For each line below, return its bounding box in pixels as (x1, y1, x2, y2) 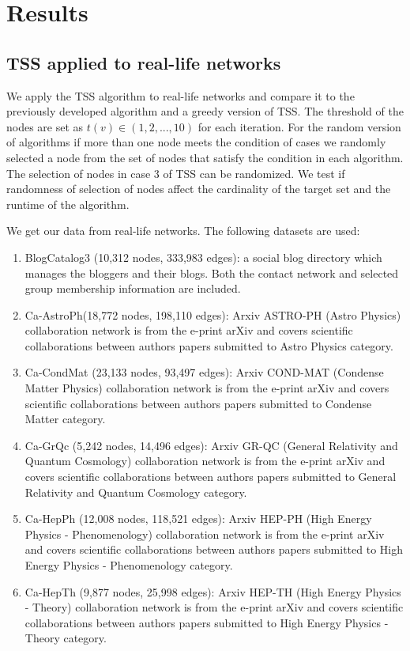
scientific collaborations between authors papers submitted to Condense (24, 395, 372, 411)
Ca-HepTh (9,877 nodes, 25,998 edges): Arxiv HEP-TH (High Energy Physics (24, 583, 401, 600)
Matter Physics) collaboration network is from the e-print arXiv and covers (24, 380, 389, 396)
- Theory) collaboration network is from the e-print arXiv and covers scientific (24, 599, 404, 615)
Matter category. (24, 411, 106, 427)
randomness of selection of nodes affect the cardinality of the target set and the (6, 180, 391, 197)
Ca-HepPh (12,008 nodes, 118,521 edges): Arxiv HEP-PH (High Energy (24, 510, 372, 527)
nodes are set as (6, 118, 84, 134)
